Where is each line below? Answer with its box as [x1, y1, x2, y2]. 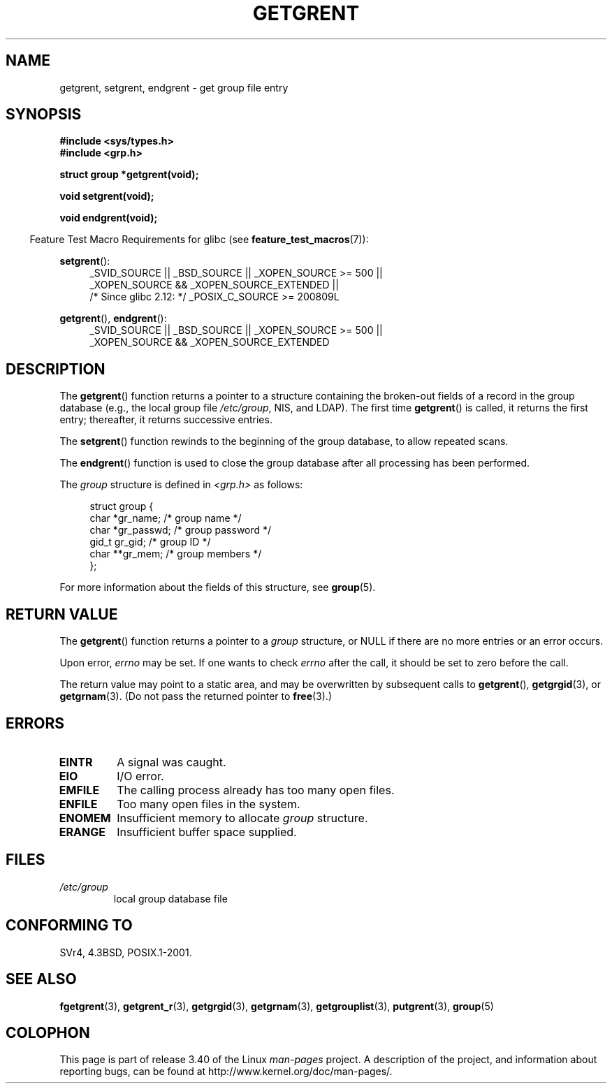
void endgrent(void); [59, 212, 158, 224]
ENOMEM [59, 810, 111, 825]
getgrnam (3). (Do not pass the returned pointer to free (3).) [59, 690, 332, 703]
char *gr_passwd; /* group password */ [89, 524, 272, 536]
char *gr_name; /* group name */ [89, 512, 242, 525]
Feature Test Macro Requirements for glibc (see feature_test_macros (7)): [29, 233, 369, 246]
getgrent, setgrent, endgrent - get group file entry [59, 81, 289, 94]
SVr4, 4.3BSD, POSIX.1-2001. [59, 946, 192, 958]
